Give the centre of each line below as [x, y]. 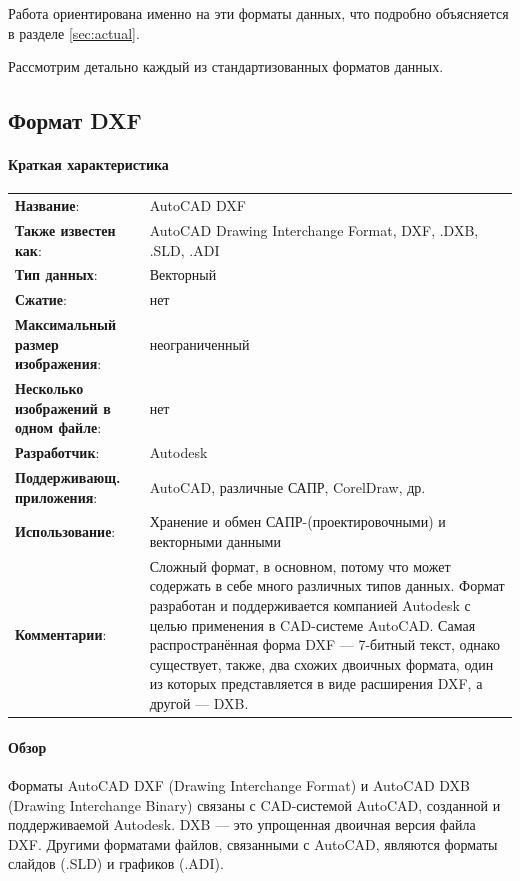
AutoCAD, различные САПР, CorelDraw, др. [287, 486]
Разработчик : [57, 452]
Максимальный [66, 324]
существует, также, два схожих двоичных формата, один [321, 663]
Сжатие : [41, 299]
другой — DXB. [199, 703]
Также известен [65, 229]
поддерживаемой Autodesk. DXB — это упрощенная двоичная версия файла [242, 824]
